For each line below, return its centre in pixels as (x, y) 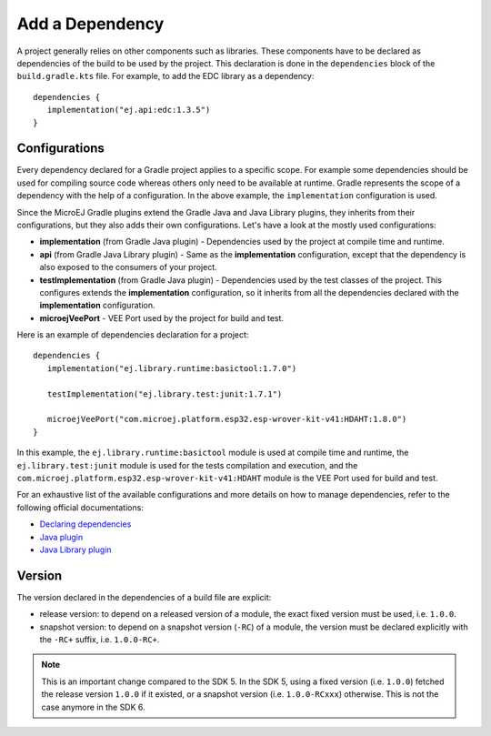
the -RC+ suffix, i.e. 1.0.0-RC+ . (100, 640)
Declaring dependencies (85, 524)
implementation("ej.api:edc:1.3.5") (129, 110)
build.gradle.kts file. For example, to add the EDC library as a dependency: (165, 76)
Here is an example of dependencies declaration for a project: (133, 335)
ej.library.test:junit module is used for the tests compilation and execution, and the (187, 465)
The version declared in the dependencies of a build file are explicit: (144, 597)
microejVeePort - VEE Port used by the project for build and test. (162, 318)
